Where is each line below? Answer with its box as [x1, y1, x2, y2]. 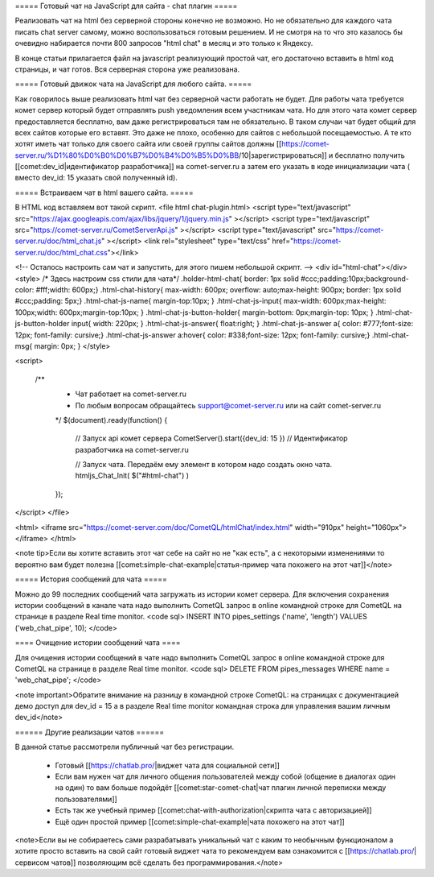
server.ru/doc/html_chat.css [14, 247, 108, 257]
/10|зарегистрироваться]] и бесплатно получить [238, 150, 405, 160]
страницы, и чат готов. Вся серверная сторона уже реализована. [14, 64, 240, 74]
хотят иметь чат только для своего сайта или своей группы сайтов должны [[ [14, 139, 282, 149]
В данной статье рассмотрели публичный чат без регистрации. [14, 742, 235, 752]
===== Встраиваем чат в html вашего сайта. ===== [14, 188, 194, 197]
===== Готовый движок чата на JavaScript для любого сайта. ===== [14, 79, 252, 89]
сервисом [14, 858, 50, 867]
